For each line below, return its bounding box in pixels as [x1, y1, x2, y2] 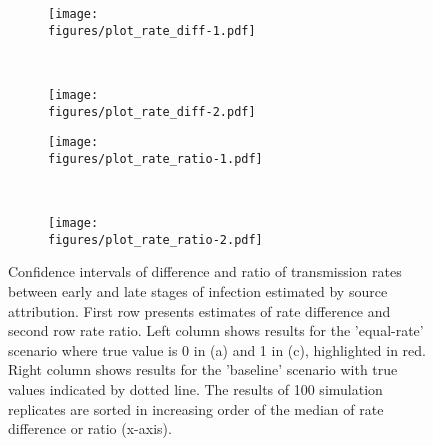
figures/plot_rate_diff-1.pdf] [48, 23, 256, 38]
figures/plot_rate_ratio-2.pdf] [48, 232, 263, 247]
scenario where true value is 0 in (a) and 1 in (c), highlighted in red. [8, 339, 426, 360]
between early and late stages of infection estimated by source [8, 281, 388, 302]
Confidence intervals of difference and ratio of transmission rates [8, 261, 402, 282]
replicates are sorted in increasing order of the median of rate [8, 398, 384, 419]
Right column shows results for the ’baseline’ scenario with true [8, 359, 398, 380]
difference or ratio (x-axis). [8, 418, 172, 439]
